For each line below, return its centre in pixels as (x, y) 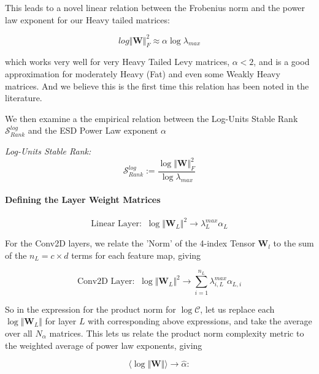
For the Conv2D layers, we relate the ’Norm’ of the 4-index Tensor (130, 243)
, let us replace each (237, 309)
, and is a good (282, 62)
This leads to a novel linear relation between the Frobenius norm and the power (155, 7)
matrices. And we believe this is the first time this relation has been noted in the (157, 86)
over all (19, 333)
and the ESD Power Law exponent (93, 130)
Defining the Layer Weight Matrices (83, 200)
